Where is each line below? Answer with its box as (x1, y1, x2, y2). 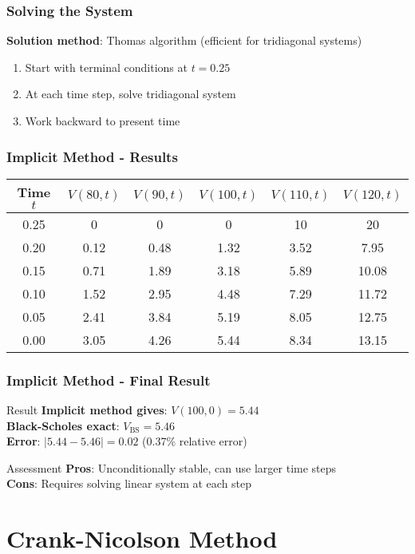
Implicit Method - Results (6, 146, 178, 166)
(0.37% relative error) (142, 433, 247, 449)
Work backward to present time (25, 113, 180, 129)
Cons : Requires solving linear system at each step (6, 475, 252, 492)
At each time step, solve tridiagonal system (25, 85, 236, 102)
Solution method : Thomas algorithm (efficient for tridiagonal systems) (6, 32, 362, 49)
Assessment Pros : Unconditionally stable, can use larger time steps (6, 459, 337, 476)
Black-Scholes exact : (6, 417, 120, 433)
